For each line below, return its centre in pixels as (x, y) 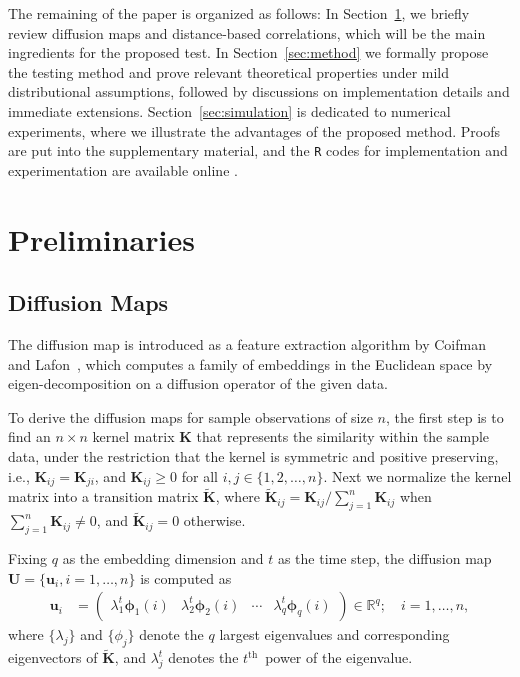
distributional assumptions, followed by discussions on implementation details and (259, 91)
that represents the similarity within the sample (343, 436)
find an (29, 436)
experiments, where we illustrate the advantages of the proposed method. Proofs (254, 130)
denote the (171, 634)
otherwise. (214, 520)
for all (199, 475)
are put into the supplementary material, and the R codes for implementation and (258, 150)
